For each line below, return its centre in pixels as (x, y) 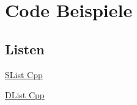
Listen (25, 49)
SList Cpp (24, 74)
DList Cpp (25, 95)
